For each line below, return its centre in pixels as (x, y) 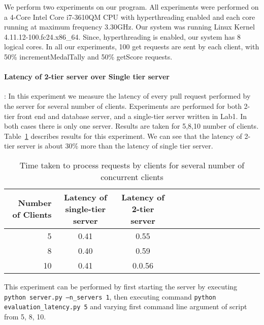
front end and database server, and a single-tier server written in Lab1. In (132, 116)
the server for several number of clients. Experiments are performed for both (123, 106)
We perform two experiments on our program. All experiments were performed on (131, 7)
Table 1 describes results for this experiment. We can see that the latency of (123, 136)
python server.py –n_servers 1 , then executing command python (110, 296)
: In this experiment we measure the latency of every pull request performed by (127, 96)
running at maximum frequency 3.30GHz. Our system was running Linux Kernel (129, 27)
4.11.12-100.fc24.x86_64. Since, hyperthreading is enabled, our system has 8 (122, 36)
